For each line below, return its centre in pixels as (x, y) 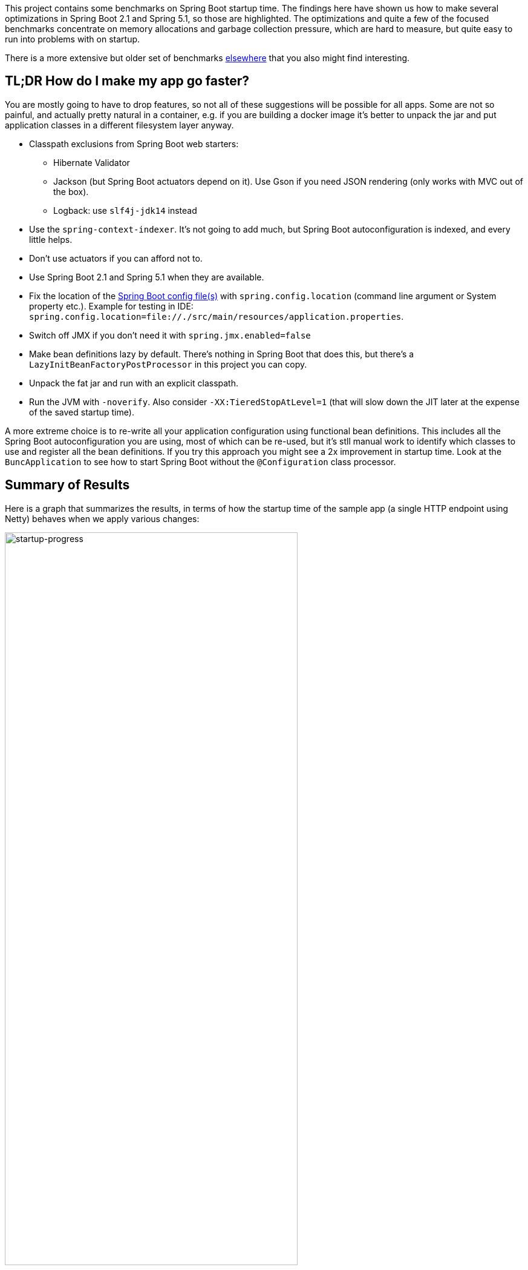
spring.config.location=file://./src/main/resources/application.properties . (217, 316)
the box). (71, 191)
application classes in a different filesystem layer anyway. (119, 125)
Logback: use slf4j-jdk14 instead (125, 210)
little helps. (51, 239)
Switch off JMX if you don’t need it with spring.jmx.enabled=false (170, 335)
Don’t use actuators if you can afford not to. (116, 258)
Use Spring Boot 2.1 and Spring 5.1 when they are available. (147, 277)
